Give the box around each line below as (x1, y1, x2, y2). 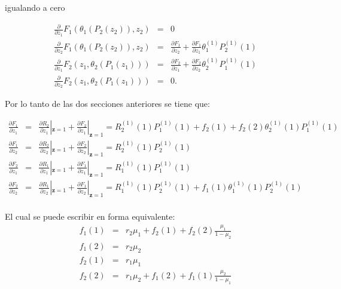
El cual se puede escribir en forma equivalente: (5, 210, 175, 223)
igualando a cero (5, 1, 65, 13)
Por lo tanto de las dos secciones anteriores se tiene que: (5, 97, 210, 110)
